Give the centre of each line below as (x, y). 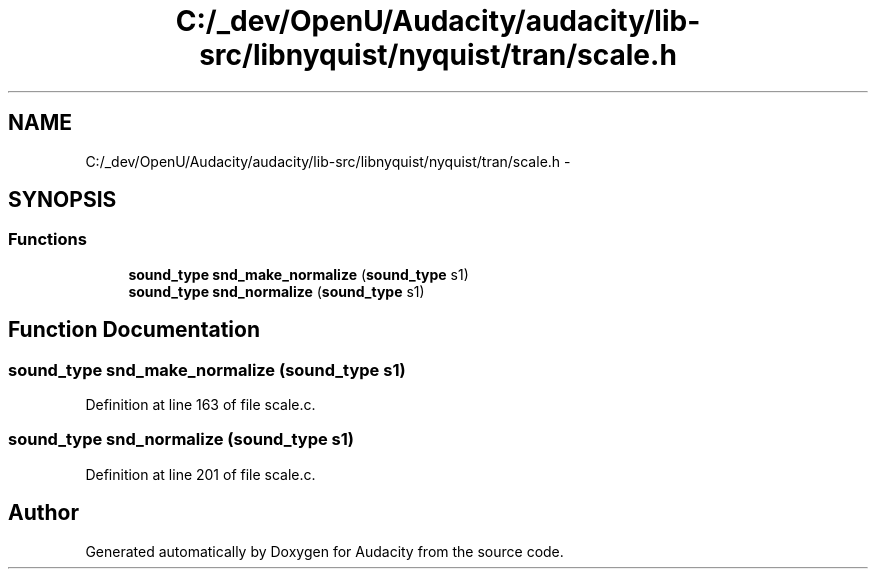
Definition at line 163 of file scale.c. (200, 405)
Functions (47, 239)
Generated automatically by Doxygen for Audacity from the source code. (324, 551)
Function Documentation (134, 330)
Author (43, 513)
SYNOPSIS (62, 200)
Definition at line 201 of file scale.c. (200, 474)
